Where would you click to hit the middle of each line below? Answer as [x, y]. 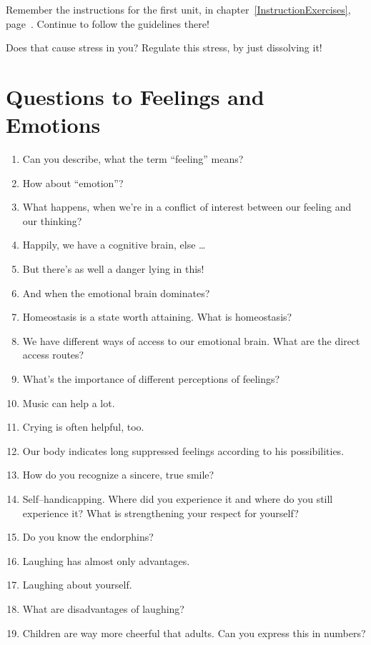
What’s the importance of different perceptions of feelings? [151, 379]
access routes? [53, 355]
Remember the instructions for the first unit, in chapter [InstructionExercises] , [178, 9]
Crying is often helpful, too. [83, 427]
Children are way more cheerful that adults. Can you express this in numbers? [194, 632]
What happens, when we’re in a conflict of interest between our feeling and [187, 207]
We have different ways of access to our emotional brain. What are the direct [191, 340]
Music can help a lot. [69, 402]
